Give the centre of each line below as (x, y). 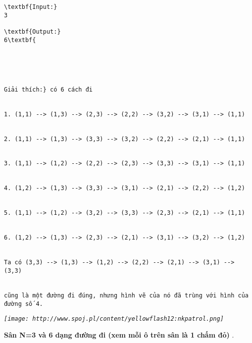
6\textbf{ (20, 40)
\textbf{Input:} (31, 7)
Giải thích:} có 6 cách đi (48, 89)
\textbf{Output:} (32, 31)
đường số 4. (24, 304)
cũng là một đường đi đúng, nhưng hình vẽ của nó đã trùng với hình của (126, 295)
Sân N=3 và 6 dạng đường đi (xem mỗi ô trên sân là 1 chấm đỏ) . (119, 334)
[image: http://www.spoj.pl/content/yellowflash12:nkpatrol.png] (114, 319)
